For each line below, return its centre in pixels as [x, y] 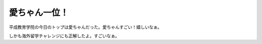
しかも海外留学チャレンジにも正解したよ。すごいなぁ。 [64, 36]
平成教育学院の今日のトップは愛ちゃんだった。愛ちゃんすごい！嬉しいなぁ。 [85, 27]
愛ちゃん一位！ [39, 13]
